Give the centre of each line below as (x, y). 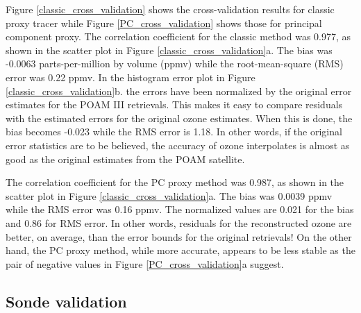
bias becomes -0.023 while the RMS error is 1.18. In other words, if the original (174, 132)
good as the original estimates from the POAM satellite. (125, 159)
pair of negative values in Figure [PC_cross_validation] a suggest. (145, 263)
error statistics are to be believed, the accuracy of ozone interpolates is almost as (178, 145)
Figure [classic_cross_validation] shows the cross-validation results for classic (170, 9)
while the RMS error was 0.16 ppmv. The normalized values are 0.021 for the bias (180, 209)
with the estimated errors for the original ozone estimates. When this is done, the (179, 118)
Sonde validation (66, 301)
